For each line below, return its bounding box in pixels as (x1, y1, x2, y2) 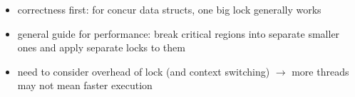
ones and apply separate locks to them (17, 40, 185, 55)
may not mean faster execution (17, 78, 153, 93)
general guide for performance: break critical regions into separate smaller (17, 26, 340, 41)
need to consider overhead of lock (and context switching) (17, 63, 270, 78)
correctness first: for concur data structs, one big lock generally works (17, 2, 321, 16)
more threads (292, 63, 349, 78)
